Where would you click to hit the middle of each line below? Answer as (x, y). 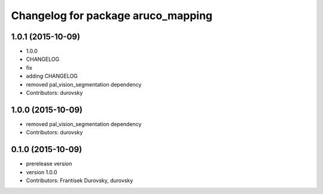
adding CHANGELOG (52, 76)
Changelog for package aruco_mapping (112, 16)
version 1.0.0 (42, 172)
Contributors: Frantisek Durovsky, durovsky (80, 180)
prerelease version (49, 164)
